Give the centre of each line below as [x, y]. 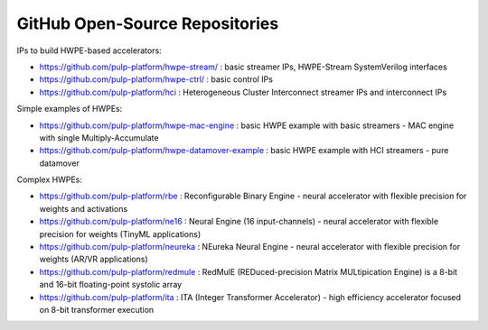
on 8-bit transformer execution [97, 309]
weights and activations [84, 208]
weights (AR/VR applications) [94, 259]
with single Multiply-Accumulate [99, 137]
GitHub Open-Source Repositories [148, 23]
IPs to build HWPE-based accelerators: [89, 50]
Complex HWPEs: [50, 179]
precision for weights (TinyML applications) [120, 234]
